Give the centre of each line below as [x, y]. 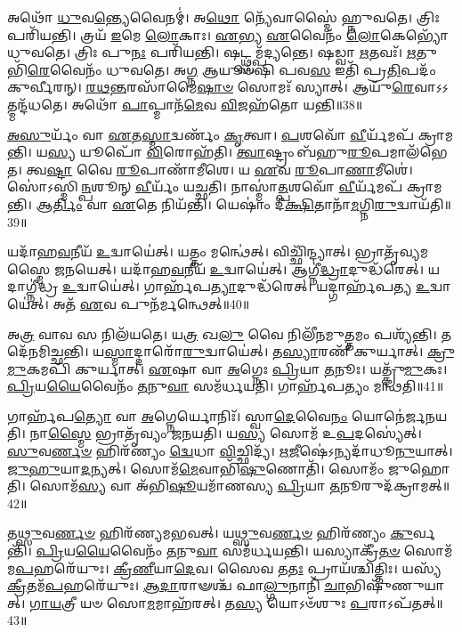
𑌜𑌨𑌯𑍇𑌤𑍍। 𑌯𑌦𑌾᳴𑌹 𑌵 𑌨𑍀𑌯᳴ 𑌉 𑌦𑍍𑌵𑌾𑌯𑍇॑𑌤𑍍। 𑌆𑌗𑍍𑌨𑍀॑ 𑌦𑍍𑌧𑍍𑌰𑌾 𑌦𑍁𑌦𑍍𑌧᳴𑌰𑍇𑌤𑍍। [239, 268]
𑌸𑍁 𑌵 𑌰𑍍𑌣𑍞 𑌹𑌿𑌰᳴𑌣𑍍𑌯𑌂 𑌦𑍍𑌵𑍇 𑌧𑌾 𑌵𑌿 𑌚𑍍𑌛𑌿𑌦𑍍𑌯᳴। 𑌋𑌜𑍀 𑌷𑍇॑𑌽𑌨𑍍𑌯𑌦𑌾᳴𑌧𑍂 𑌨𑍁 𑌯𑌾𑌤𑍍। [230, 451]
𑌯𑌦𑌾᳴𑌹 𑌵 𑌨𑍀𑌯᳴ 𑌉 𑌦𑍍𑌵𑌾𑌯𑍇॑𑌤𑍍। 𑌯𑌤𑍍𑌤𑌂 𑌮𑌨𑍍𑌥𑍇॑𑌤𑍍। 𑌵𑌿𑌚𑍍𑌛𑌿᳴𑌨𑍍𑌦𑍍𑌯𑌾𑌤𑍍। [179, 251]
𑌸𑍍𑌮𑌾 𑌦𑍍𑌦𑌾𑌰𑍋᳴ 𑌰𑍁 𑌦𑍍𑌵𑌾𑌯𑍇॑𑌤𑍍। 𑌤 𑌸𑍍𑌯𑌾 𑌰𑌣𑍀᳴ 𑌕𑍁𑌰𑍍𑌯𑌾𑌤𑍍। [264, 351]
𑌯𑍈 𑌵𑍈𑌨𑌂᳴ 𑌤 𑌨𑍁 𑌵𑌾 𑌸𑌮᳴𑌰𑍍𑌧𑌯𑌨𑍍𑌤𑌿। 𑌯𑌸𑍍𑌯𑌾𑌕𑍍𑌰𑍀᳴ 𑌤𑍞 [238, 551]
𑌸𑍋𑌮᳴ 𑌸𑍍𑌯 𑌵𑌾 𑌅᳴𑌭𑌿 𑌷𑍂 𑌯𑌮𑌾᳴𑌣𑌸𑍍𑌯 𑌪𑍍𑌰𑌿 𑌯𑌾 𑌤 [185, 486]
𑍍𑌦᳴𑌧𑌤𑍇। [37, 104]
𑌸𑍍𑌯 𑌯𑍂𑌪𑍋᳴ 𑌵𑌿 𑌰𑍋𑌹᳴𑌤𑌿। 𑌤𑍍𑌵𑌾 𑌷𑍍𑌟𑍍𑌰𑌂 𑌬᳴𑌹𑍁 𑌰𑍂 [210, 152]
